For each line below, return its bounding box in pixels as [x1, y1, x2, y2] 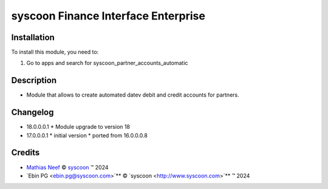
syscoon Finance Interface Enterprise [11, 9, 206, 22]
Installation [11, 32, 55, 43]
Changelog [11, 107, 54, 118]
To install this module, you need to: [11, 49, 99, 56]
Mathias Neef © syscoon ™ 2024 [26, 163, 109, 171]
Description [11, 75, 57, 86]
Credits [11, 148, 40, 158]
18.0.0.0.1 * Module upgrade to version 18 [26, 123, 131, 131]
